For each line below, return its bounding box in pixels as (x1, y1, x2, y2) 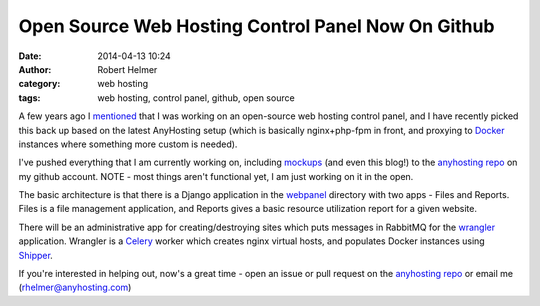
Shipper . (18, 249, 54, 261)
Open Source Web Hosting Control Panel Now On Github (18, 15, 495, 37)
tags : (18, 91, 41, 104)
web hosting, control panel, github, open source (97, 91, 295, 104)
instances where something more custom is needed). (18, 138, 238, 150)
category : (18, 78, 61, 90)
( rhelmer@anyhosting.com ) (18, 281, 132, 294)
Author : (18, 63, 52, 75)
